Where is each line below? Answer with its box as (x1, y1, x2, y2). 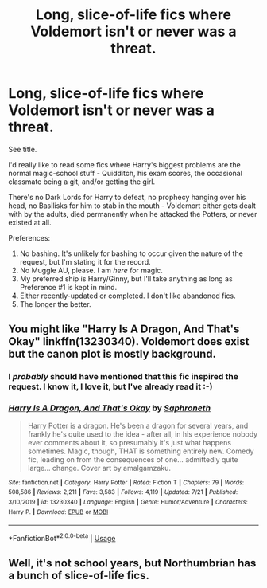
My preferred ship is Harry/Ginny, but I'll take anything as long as (19, 273, 233, 284)
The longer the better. (19, 299, 91, 308)
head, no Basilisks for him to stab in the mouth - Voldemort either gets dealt (8, 201, 257, 210)
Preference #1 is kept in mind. (19, 282, 118, 292)
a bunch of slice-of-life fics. (8, 569, 149, 582)
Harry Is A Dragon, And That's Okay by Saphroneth (8, 402, 211, 414)
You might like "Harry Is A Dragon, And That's (8, 323, 240, 336)
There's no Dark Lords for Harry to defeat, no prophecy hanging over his (8, 192, 246, 202)
